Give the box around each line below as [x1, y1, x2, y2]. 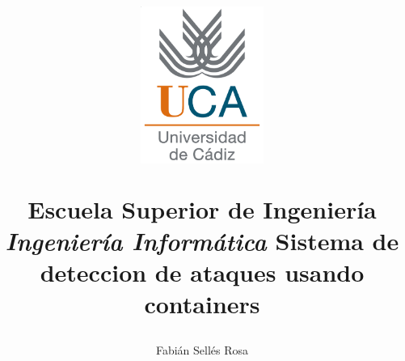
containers [144, 287, 260, 321]
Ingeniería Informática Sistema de [5, 223, 399, 257]
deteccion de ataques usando [40, 255, 365, 288]
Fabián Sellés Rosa [155, 342, 249, 359]
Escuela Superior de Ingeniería [27, 192, 377, 225]
